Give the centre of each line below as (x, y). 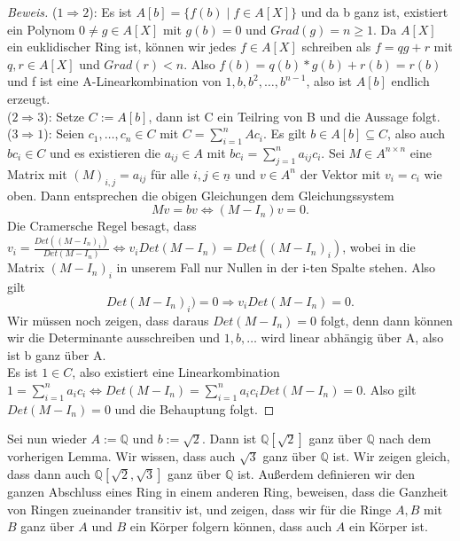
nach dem (405, 439)
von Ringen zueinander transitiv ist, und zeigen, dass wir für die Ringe (199, 509)
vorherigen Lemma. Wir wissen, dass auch (121, 456)
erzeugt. (29, 98)
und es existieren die (105, 152)
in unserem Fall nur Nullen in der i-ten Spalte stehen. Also (276, 267)
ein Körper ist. (389, 526)
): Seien (64, 133)
